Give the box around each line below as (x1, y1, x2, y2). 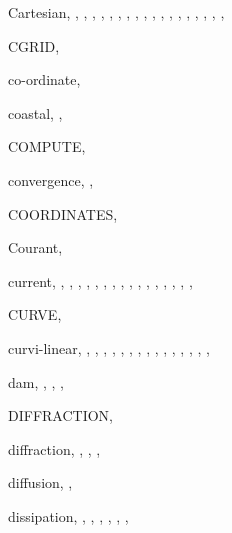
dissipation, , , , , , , (8, 505, 129, 526)
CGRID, (8, 35, 60, 56)
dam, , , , (8, 371, 64, 392)
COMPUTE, (8, 136, 86, 157)
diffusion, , (8, 472, 73, 493)
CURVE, (8, 304, 62, 325)
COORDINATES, (8, 203, 118, 224)
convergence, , (8, 169, 94, 190)
